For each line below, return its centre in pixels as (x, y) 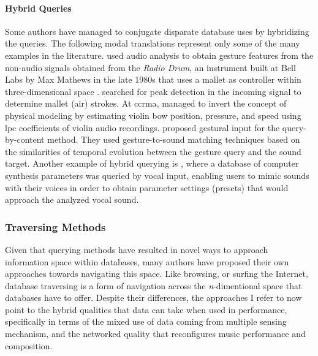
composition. (29, 345)
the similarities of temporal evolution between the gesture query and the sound (153, 151)
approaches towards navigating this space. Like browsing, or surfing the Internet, (157, 274)
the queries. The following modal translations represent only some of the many (153, 43)
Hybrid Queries (38, 8)
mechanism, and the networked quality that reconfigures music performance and (155, 334)
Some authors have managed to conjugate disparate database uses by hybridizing (157, 31)
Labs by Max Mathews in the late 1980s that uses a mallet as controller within (153, 79)
